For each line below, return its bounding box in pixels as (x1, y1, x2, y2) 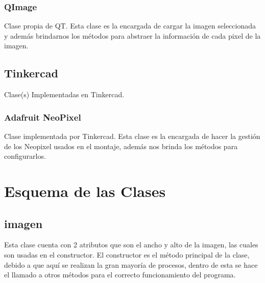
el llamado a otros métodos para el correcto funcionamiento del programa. (4, 269, 236, 280)
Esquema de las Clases (4, 180, 166, 201)
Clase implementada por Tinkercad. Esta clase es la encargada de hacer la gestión (4, 131, 260, 142)
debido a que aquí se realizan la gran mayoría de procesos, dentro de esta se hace (4, 259, 258, 270)
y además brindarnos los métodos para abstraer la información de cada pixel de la (4, 30, 261, 41)
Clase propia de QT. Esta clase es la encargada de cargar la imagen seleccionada (4, 20, 256, 31)
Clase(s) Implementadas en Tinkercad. (4, 89, 125, 100)
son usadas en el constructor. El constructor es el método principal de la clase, (4, 249, 250, 260)
